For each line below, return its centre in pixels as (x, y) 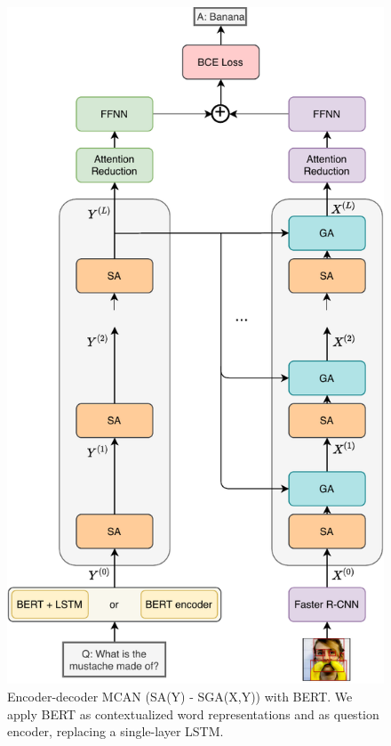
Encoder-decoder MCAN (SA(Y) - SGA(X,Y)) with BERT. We (180, 696)
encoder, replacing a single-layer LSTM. (116, 731)
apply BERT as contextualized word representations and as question (193, 714)
